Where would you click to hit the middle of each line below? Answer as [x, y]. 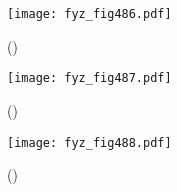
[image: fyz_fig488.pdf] [89, 142]
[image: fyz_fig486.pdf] [89, 14]
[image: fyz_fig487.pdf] [89, 78]
